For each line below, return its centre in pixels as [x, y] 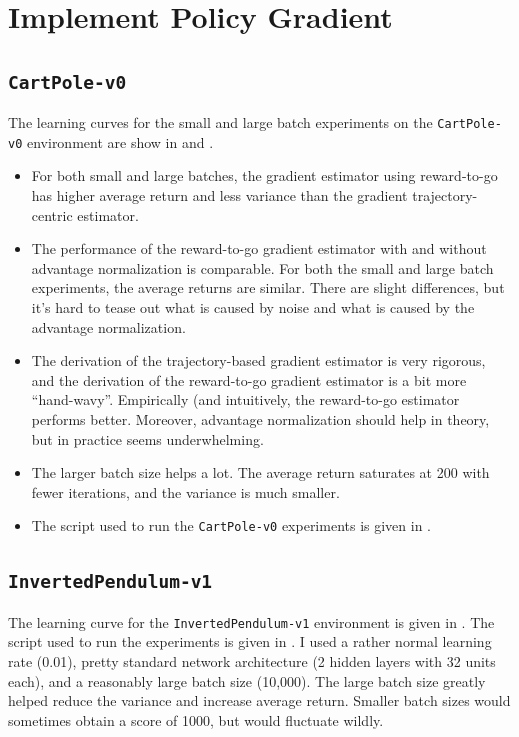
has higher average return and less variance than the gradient [219, 195]
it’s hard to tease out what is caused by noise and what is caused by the [253, 307]
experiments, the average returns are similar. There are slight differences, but [268, 287]
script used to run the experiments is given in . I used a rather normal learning [250, 641]
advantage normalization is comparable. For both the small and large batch [262, 267]
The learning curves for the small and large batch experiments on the [220, 122]
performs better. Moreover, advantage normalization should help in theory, [260, 419]
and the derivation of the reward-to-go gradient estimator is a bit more [249, 379]
